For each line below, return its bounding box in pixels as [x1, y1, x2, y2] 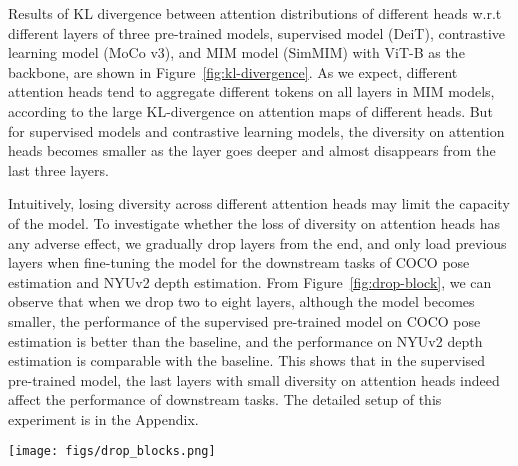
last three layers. [8, 159, 109, 180]
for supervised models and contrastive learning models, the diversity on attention [8, 120, 505, 141]
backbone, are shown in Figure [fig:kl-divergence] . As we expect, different [8, 61, 458, 82]
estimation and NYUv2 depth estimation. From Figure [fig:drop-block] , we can [8, 271, 492, 292]
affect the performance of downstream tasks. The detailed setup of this [8, 389, 442, 410]
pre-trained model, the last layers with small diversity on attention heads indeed [8, 369, 500, 390]
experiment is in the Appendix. [8, 408, 199, 429]
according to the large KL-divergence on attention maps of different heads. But [8, 100, 493, 121]
